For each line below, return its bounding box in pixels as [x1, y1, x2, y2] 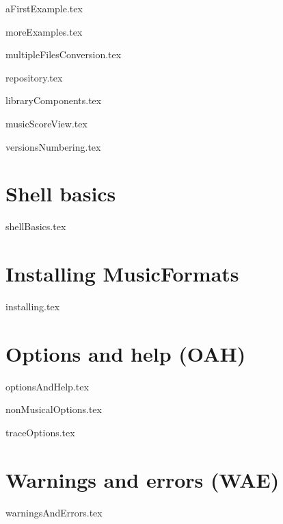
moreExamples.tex [5, 24, 83, 38]
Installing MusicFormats [5, 260, 239, 288]
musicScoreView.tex [5, 116, 87, 130]
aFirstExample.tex [5, 1, 83, 15]
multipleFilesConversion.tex [5, 47, 122, 62]
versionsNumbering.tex [5, 139, 101, 153]
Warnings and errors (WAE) [5, 465, 280, 493]
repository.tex [5, 70, 63, 84]
